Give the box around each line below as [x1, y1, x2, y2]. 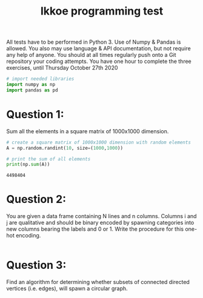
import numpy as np [6, 82, 56, 88]
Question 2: [6, 193, 67, 207]
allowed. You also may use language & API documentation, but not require [6, 45, 191, 52]
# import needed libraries [6, 76, 75, 82]
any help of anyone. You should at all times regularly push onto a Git [6, 51, 177, 59]
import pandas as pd [6, 87, 59, 93]
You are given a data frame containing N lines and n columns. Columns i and [6, 213, 197, 220]
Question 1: [6, 108, 65, 121]
